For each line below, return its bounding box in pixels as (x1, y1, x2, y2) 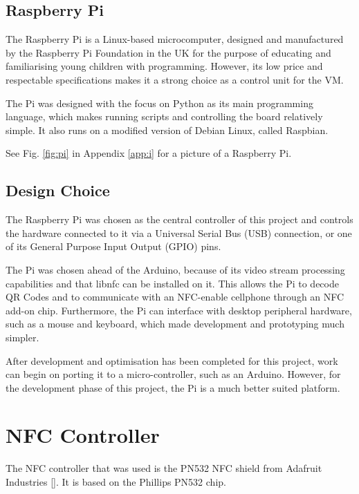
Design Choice (6, 180, 110, 201)
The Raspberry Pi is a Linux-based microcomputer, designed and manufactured (6, 32, 344, 46)
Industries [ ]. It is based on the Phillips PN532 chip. (6, 475, 226, 488)
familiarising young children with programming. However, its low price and (6, 59, 323, 73)
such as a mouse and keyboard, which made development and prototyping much (6, 316, 344, 331)
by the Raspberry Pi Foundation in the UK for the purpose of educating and (6, 45, 331, 59)
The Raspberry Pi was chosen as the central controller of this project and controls (6, 212, 353, 227)
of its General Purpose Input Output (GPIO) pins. (6, 239, 221, 254)
